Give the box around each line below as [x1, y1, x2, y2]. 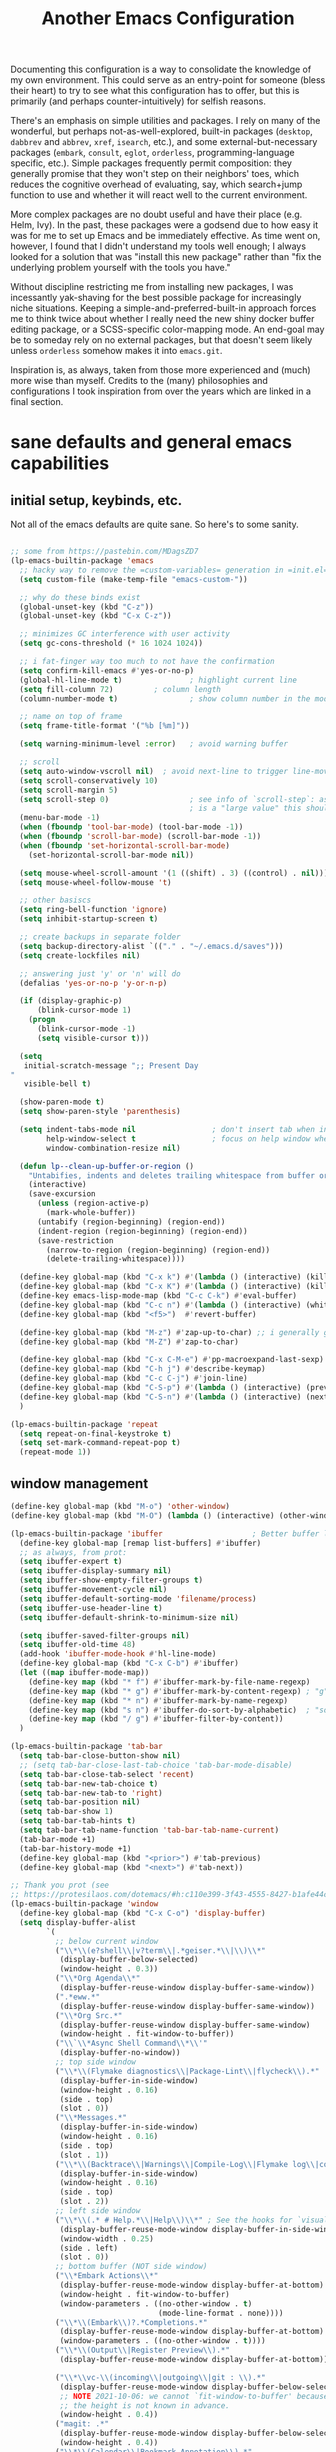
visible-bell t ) [23, 1079, 92, 1089]
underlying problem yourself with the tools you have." [10, 262, 232, 274]
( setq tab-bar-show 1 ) [19, 1807, 114, 1817]
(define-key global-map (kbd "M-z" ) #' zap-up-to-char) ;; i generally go [19, 1327, 333, 1337]
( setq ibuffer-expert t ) [19, 1557, 123, 1567]
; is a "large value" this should [189, 803, 333, 814]
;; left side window [54, 2206, 141, 2216]
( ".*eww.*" [54, 1992, 101, 2002]
